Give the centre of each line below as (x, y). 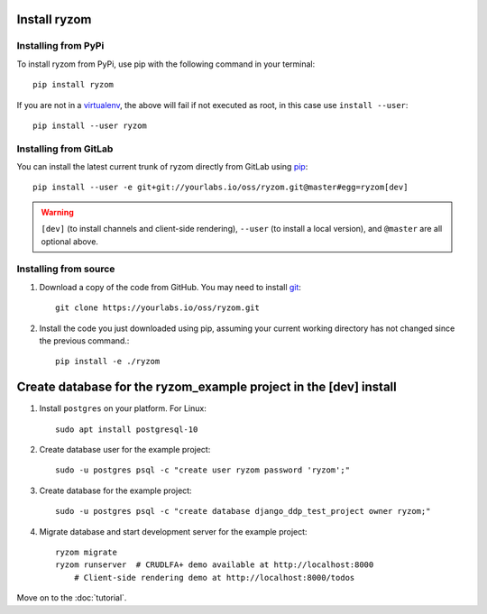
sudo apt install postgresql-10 (127, 429)
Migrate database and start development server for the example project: (173, 531)
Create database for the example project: (116, 490)
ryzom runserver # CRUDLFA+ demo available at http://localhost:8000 (215, 565)
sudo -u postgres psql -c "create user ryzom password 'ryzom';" (203, 470)
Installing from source (66, 269)
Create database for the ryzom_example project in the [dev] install (207, 387)
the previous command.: (84, 340)
